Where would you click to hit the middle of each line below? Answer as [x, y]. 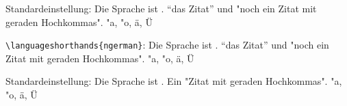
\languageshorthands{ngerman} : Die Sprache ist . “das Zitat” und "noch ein [167, 45]
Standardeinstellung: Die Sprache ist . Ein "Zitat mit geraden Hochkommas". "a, [174, 81]
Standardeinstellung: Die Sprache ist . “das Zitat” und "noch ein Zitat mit [161, 8]
